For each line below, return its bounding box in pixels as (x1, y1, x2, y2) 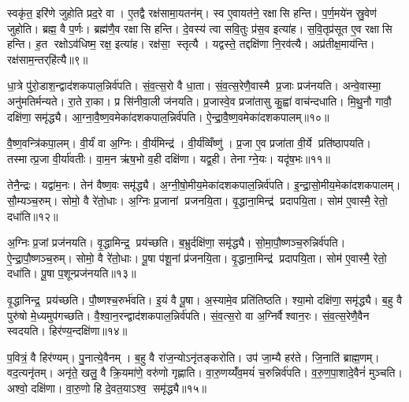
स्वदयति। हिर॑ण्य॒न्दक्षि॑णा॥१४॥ (7, 322, 128, 339)
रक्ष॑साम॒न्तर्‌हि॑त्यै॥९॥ (7, 50, 88, 67)
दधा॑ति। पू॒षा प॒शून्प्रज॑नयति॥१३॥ (7, 265, 136, 281)
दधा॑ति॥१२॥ (7, 207, 58, 224)
